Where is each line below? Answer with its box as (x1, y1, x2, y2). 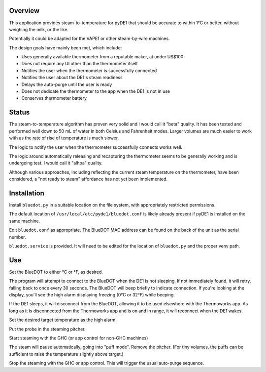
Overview (9, 6, 40, 15)
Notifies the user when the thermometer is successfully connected (21, 67, 157, 74)
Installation (9, 189, 44, 197)
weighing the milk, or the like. (9, 26, 69, 32)
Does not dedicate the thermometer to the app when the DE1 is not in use (21, 88, 170, 94)
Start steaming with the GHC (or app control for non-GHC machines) (9, 335, 148, 341)
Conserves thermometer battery (21, 95, 87, 101)
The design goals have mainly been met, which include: (9, 44, 122, 50)
